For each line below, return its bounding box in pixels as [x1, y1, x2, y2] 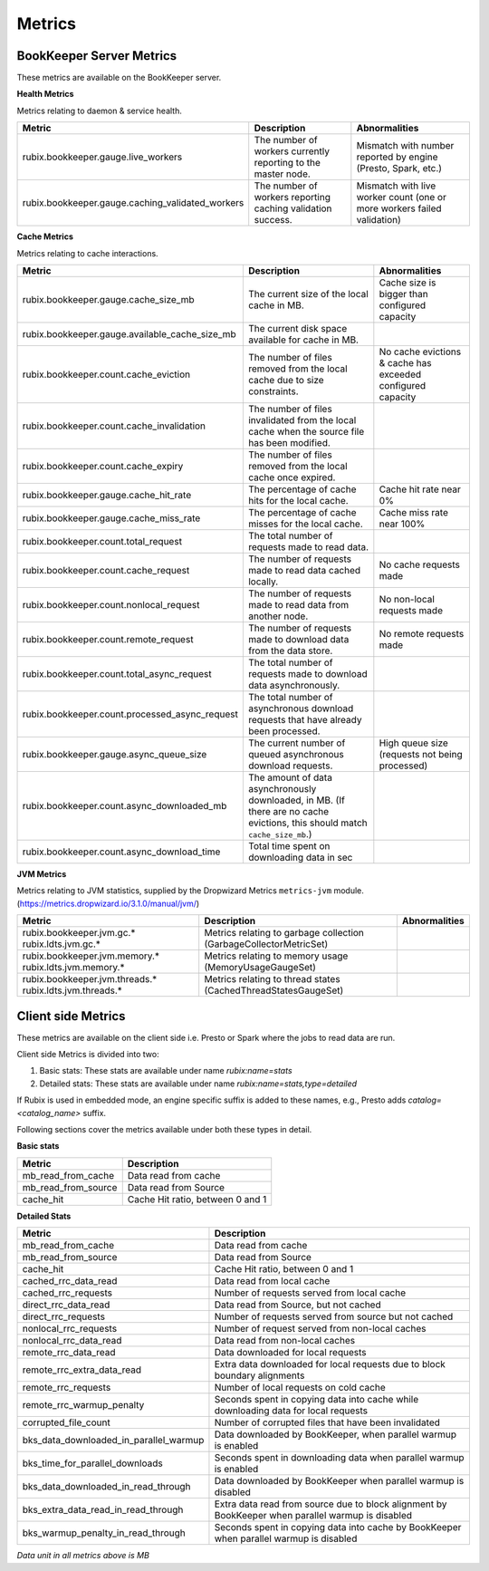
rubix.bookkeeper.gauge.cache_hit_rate [22, 489, 192, 502]
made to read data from [247, 599, 350, 612]
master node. [254, 168, 312, 180]
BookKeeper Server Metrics [16, 48, 177, 63]
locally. [247, 575, 279, 588]
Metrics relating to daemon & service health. [16, 105, 183, 116]
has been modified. [247, 437, 331, 449]
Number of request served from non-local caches [214, 1323, 427, 1335]
